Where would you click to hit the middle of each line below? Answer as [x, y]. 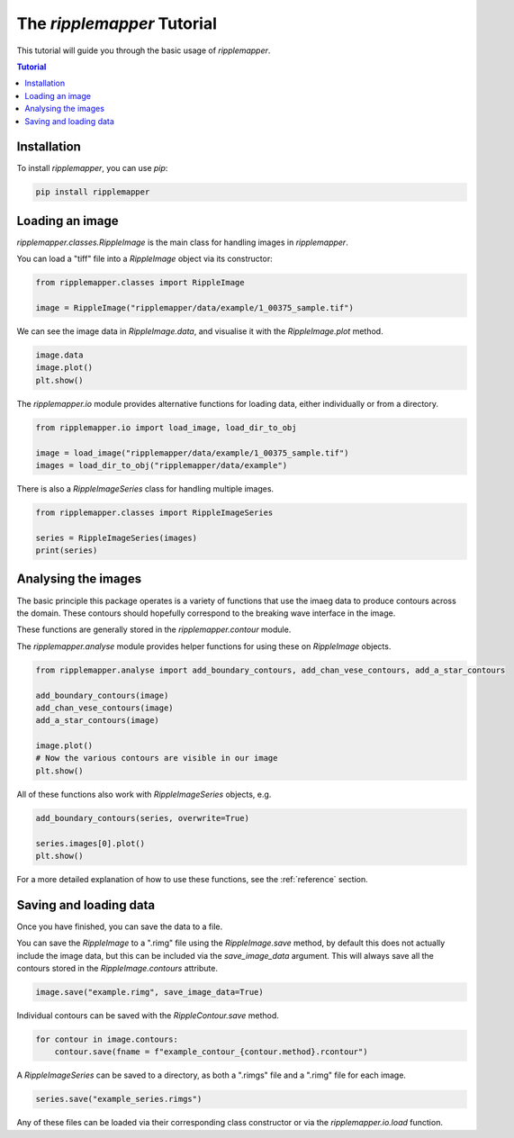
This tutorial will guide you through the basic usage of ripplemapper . [144, 50]
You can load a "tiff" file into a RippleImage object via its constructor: [145, 259]
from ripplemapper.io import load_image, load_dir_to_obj [166, 427]
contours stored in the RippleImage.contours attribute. [117, 969]
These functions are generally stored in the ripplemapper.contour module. [154, 629]
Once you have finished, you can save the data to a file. [120, 926]
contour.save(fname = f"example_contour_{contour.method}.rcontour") [211, 1052]
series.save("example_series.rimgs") [119, 1099]
